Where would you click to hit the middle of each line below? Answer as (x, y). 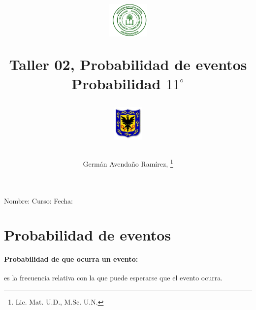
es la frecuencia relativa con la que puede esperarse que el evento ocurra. (113, 278)
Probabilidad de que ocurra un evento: (71, 259)
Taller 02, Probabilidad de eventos (128, 64)
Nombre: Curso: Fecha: (38, 201)
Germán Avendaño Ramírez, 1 (128, 163)
